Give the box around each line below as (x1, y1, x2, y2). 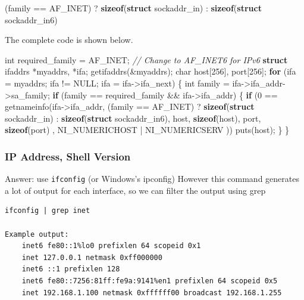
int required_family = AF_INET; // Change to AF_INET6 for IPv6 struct (5, 53, 288, 66)
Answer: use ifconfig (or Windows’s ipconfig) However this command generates (5, 172, 299, 185)
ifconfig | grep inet (5, 206, 90, 215)
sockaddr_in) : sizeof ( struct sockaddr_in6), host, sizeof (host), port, (5, 112, 261, 124)
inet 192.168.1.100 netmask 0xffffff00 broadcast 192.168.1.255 (21, 288, 282, 297)
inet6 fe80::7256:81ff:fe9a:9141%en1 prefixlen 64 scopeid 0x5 (21, 276, 278, 285)
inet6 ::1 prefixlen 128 (21, 265, 120, 274)
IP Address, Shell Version (5, 149, 131, 163)
